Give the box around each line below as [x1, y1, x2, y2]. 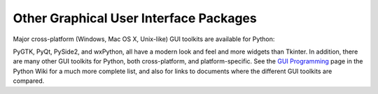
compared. [13, 77, 45, 85]
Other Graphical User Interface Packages [13, 10, 257, 26]
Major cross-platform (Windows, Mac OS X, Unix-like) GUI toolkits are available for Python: [13, 35, 275, 43]
